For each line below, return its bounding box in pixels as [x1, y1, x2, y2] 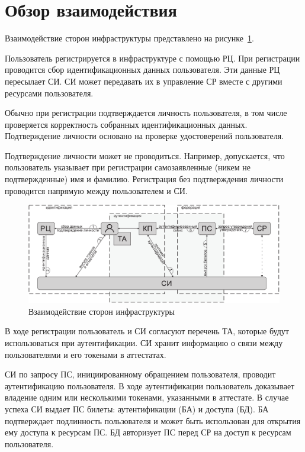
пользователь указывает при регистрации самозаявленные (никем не [5, 161, 251, 173]
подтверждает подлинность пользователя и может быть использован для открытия [5, 414, 301, 427]
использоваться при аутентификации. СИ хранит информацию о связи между [5, 337, 283, 349]
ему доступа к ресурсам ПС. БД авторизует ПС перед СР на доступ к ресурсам [5, 426, 291, 438]
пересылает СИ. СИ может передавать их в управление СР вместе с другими [5, 75, 282, 87]
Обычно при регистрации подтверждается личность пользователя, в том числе [5, 106, 287, 119]
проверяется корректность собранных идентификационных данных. [5, 118, 248, 130]
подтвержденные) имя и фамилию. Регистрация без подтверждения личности [5, 173, 284, 185]
